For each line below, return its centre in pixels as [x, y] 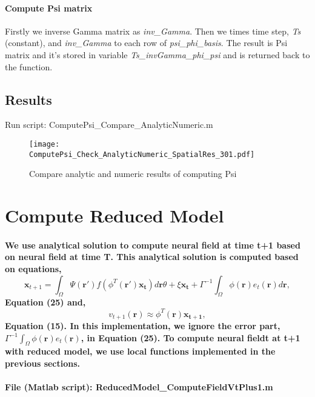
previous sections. [43, 363]
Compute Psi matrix [49, 8]
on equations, [33, 269]
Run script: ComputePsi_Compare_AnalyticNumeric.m [109, 125]
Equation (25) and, [45, 302]
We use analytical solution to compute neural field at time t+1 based [153, 245]
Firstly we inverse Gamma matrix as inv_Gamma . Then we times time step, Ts [153, 31]
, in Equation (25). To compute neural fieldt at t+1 [191, 337]
